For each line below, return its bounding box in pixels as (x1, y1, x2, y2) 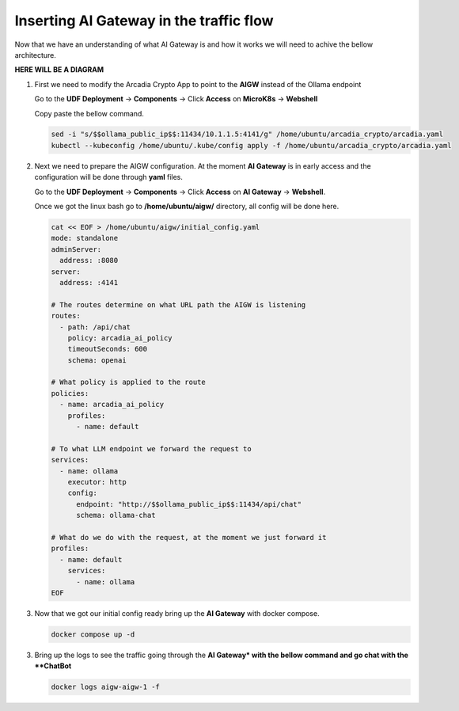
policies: (51, 389, 89, 397)
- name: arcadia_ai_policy (59, 400, 165, 409)
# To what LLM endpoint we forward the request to (51, 444, 252, 453)
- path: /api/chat (59, 322, 131, 332)
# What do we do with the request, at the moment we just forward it (51, 533, 327, 542)
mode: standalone (51, 234, 119, 243)
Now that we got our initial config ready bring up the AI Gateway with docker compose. (34, 608, 320, 618)
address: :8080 (59, 256, 119, 265)
